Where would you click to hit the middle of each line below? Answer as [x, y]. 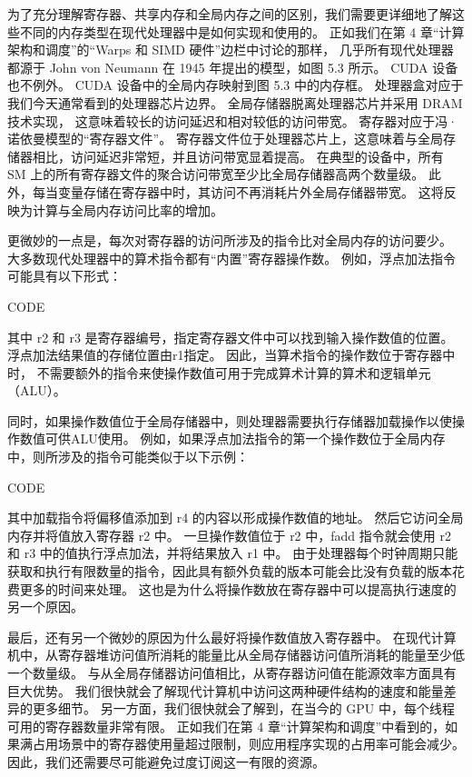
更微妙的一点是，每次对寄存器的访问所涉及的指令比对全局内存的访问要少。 [230, 240]
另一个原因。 [45, 607]
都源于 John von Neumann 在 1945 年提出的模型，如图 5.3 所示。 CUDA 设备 [233, 67]
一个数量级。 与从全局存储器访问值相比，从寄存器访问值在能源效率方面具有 [232, 672]
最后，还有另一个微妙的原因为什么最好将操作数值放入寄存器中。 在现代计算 [232, 637]
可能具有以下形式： [64, 276]
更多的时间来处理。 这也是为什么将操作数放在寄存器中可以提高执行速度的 [238, 588]
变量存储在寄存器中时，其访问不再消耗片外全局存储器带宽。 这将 [251, 191]
